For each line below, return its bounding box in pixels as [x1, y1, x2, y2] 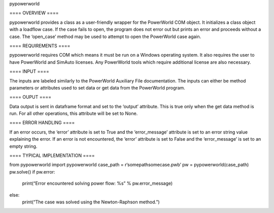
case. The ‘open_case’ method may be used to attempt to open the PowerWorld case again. [9, 33, 201, 39]
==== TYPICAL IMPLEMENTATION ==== [9, 152, 95, 159]
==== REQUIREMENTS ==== [9, 42, 71, 49]
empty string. [9, 143, 38, 149]
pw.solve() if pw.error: [9, 168, 55, 175]
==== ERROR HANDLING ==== [9, 119, 75, 126]
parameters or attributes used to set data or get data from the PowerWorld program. [9, 84, 185, 91]
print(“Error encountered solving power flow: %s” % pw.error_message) [22, 180, 173, 187]
